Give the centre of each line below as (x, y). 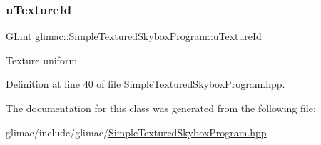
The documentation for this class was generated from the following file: (161, 108)
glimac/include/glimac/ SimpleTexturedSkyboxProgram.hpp (136, 132)
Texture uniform (42, 60)
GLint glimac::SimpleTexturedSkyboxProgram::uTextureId (134, 36)
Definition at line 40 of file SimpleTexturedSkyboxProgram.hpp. (146, 84)
